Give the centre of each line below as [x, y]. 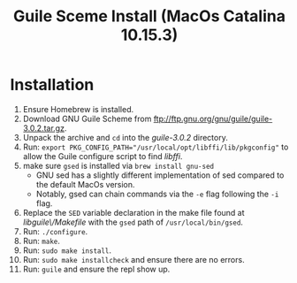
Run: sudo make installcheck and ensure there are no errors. [134, 259]
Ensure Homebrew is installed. [78, 109]
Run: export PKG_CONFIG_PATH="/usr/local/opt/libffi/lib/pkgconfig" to [156, 147]
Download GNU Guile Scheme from [87, 119]
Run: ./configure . [55, 231]
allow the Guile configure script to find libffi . [103, 156]
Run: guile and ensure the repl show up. [96, 269]
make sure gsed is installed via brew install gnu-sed [118, 165]
